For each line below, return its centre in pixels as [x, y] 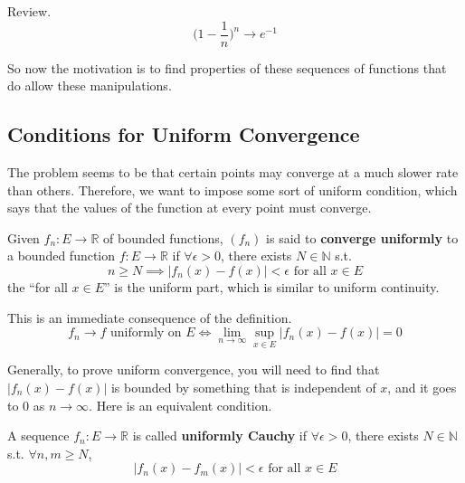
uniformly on [146, 333]
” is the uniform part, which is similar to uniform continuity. [272, 287]
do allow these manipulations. [90, 85]
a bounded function [62, 256]
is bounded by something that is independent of [243, 388]
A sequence [38, 436]
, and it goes [422, 388]
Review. [29, 11]
